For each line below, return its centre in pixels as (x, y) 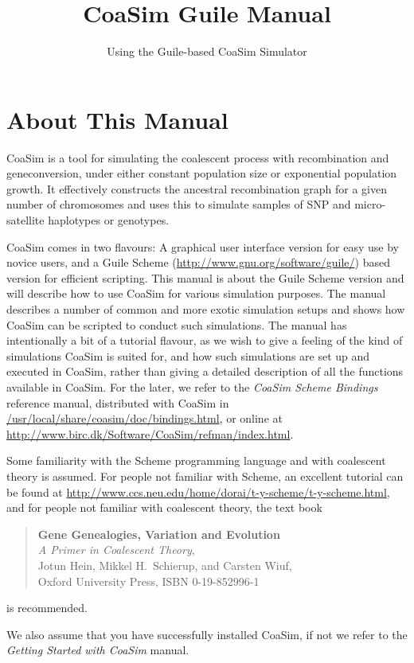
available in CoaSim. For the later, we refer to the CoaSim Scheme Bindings (192, 386)
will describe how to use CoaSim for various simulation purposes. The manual (196, 293)
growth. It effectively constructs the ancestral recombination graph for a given (197, 188)
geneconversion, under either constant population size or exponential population (202, 173)
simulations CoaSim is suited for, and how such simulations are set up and (188, 355)
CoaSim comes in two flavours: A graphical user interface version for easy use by (203, 246)
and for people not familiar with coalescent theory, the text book (164, 507)
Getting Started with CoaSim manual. (98, 650)
